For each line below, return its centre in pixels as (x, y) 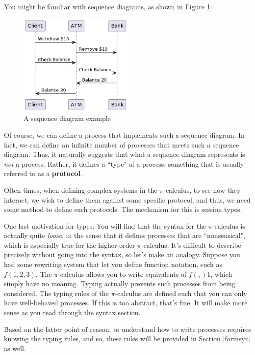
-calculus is (229, 225)
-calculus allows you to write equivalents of (122, 274)
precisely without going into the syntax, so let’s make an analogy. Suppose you (122, 254)
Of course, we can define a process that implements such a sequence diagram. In (124, 134)
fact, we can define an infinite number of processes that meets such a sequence (122, 144)
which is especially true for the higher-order (70, 245)
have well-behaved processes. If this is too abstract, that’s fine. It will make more (126, 303)
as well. (15, 348)
